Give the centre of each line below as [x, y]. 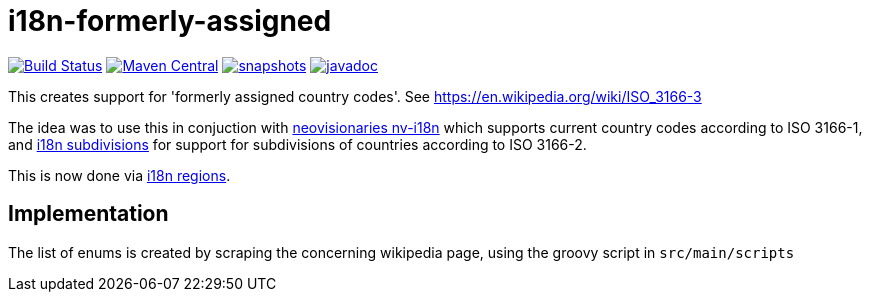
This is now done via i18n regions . [119, 175]
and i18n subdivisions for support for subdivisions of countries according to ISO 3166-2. [297, 144]
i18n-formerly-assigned [170, 21]
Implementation [88, 214]
